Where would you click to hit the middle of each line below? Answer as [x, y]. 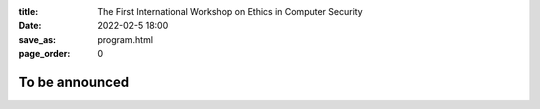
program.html [125, 39]
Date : [30, 26]
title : [28, 11]
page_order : [44, 54]
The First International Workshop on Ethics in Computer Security [230, 11]
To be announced [74, 81]
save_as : [37, 39]
